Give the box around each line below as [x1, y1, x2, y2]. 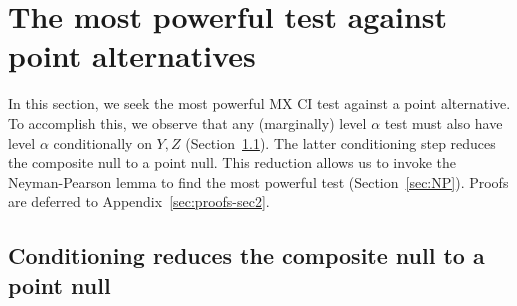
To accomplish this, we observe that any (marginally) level [8, 112, 367, 133]
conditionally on [53, 132, 152, 153]
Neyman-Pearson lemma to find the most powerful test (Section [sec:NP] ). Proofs [8, 171, 509, 192]
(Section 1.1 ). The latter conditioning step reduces [185, 132, 496, 153]
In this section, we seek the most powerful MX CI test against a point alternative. [8, 93, 511, 114]
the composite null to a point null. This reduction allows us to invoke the [8, 152, 456, 173]
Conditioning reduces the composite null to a [8, 240, 485, 271]
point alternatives [8, 35, 256, 76]
